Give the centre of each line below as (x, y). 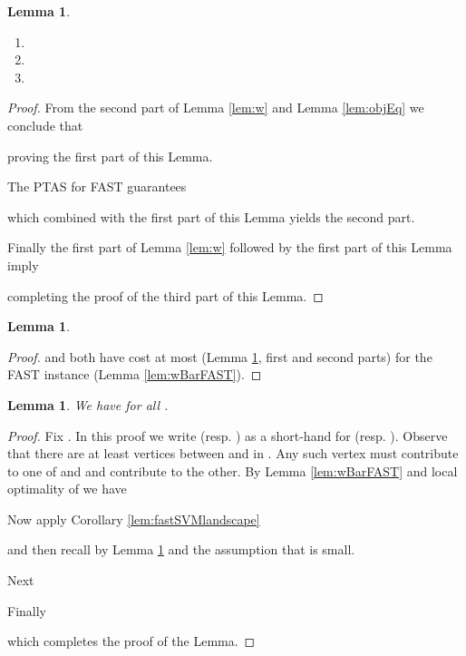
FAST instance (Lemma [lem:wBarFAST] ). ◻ (135, 374)
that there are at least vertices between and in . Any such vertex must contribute (233, 453)
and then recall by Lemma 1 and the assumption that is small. (181, 549)
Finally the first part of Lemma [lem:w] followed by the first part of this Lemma (230, 247)
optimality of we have (67, 489)
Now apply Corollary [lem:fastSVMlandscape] (134, 519)
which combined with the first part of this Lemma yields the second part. (211, 216)
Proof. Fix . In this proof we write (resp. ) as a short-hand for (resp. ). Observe (228, 435)
